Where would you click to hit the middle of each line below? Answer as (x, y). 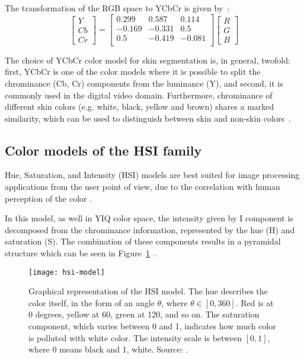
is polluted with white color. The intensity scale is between (135, 337)
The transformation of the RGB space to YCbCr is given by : (117, 8)
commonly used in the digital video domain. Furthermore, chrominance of (139, 95)
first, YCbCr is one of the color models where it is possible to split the (133, 72)
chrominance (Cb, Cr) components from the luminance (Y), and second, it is (144, 83)
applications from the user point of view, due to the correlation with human (143, 187)
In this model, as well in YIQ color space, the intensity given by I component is (149, 218)
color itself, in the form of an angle (92, 302)
